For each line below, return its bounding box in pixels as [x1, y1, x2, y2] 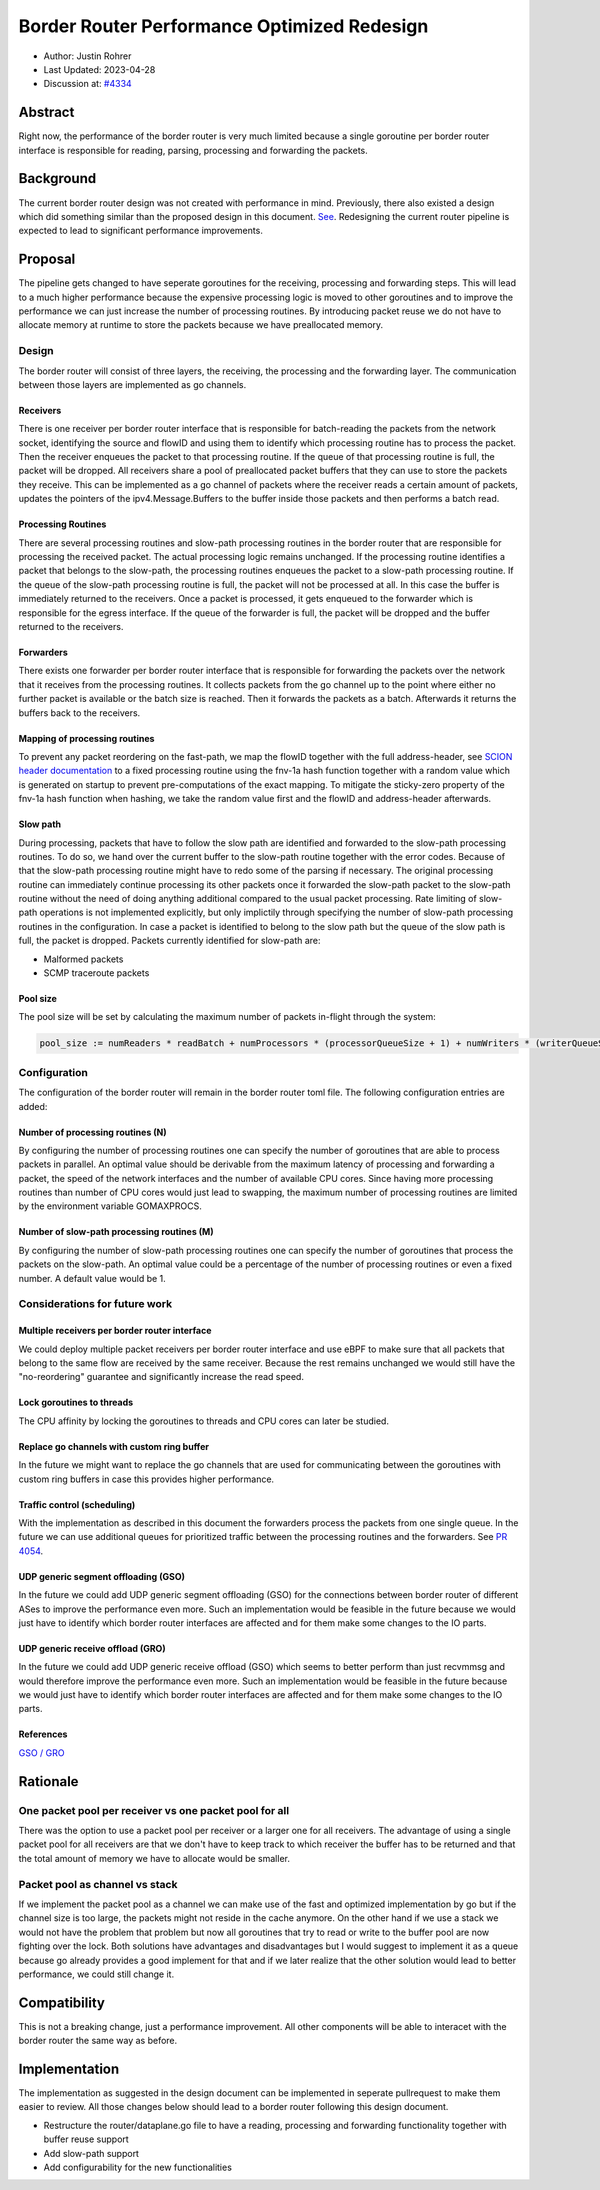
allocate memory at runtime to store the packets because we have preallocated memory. [18, 319, 384, 331]
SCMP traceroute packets [43, 967, 150, 979]
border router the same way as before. [18, 2035, 178, 2047]
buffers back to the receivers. [18, 706, 141, 719]
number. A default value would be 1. [18, 1272, 167, 1284]
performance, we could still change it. [18, 1968, 175, 1980]
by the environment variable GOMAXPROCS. [18, 1200, 202, 1212]
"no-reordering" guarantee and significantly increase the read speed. [18, 1371, 305, 1383]
